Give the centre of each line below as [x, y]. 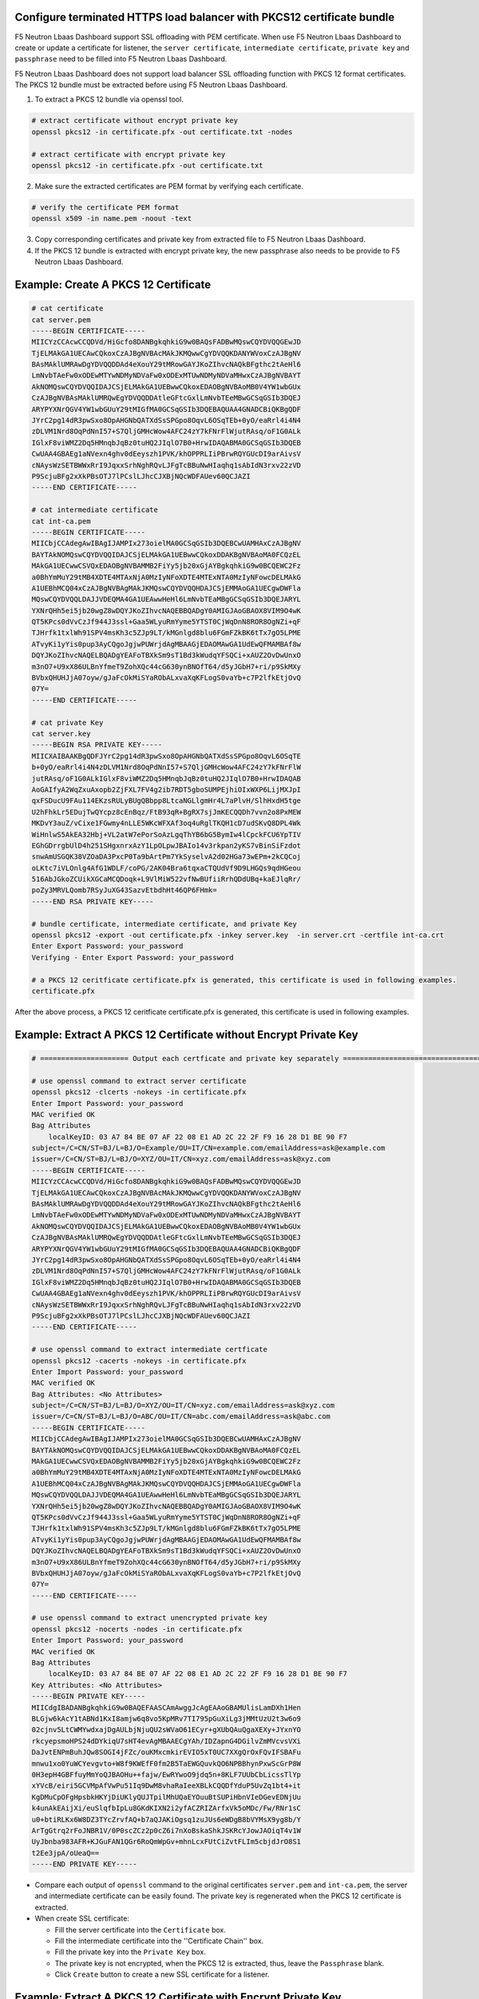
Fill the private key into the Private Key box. [131, 1952]
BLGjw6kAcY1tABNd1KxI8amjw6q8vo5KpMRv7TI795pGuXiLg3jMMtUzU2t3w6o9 [166, 1719]
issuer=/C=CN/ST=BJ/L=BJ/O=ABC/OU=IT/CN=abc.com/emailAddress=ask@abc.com [181, 1416]
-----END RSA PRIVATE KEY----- [93, 901]
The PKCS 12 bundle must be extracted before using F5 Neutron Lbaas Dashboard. [151, 85]
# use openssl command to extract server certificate [139, 1081]
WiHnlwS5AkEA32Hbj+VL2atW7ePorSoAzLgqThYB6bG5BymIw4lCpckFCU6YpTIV [166, 834]
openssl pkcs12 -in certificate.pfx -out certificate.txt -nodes [162, 132]
